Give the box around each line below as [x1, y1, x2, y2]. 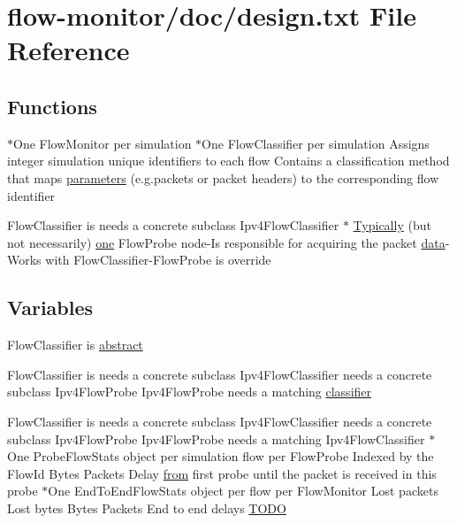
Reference [7, 32, 130, 68]
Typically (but [353, 216, 431, 235]
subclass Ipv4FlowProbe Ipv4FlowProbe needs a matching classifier [7, 382, 372, 401]
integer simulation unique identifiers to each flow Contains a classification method [7, 151, 450, 170]
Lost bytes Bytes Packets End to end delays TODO [7, 498, 286, 517]
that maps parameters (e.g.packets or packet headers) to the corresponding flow [7, 168, 439, 187]
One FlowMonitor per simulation [13, 134, 192, 152]
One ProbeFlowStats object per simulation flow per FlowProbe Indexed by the [7, 447, 434, 465]
